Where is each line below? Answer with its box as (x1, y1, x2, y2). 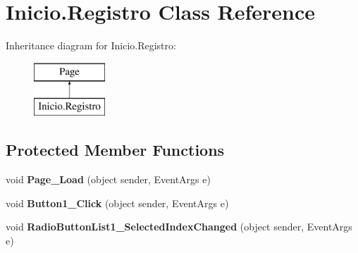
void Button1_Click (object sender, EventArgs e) (6, 195, 229, 210)
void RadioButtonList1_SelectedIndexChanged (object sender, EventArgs (6, 219, 352, 234)
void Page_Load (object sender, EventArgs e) (6, 172, 211, 187)
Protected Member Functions (6, 139, 225, 161)
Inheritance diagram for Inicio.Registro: (6, 38, 176, 53)
